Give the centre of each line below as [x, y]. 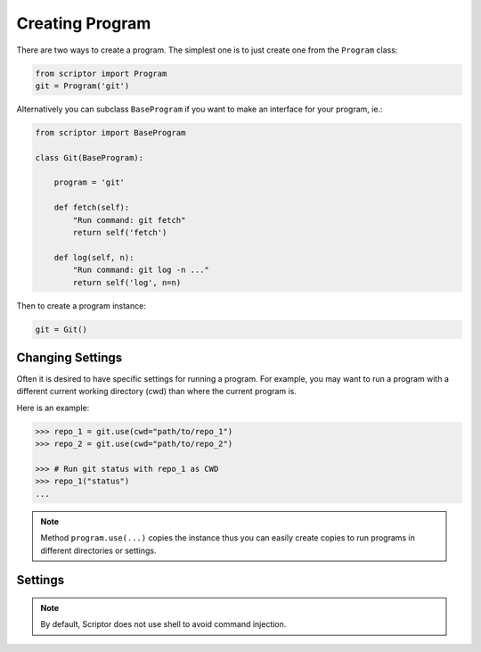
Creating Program [84, 23]
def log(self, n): [94, 257]
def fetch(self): [92, 208]
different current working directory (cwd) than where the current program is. [157, 392]
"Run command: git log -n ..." [141, 270]
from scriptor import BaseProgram [110, 132]
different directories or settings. [98, 550]
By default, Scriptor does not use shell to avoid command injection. [163, 624]
